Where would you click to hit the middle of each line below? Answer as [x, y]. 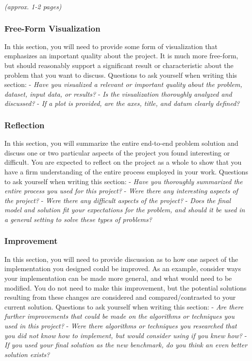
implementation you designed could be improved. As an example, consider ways [123, 268]
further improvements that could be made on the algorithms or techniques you [119, 316]
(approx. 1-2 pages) [33, 6]
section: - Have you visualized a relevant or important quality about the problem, [123, 84]
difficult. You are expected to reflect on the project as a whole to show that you [123, 162]
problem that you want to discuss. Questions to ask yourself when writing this [121, 75]
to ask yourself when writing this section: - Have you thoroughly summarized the [124, 181]
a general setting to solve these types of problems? [78, 219]
